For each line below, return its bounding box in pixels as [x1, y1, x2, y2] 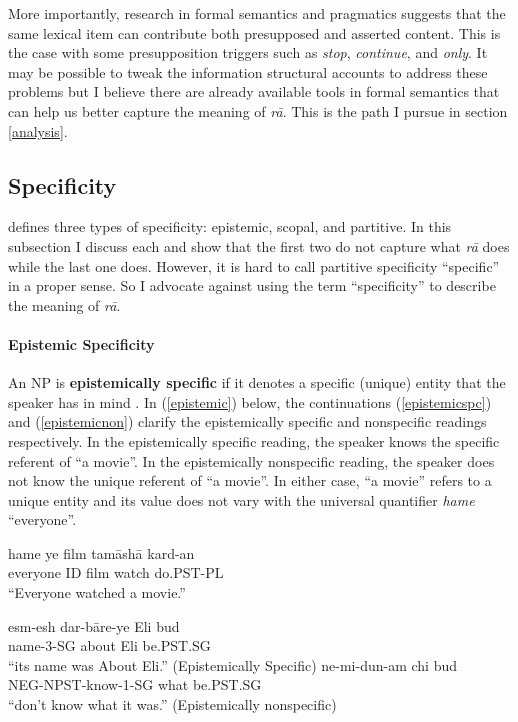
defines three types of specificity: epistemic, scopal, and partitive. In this [8, 216, 452, 237]
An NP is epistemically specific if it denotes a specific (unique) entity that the [8, 372, 506, 393]
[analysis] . [8, 120, 68, 141]
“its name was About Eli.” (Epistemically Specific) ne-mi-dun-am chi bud [8, 654, 458, 675]
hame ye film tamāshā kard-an [8, 542, 195, 563]
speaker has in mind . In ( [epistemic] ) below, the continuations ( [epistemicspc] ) [8, 391, 492, 412]
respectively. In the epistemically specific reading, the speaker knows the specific [8, 430, 500, 451]
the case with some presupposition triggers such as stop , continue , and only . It [8, 42, 488, 63]
